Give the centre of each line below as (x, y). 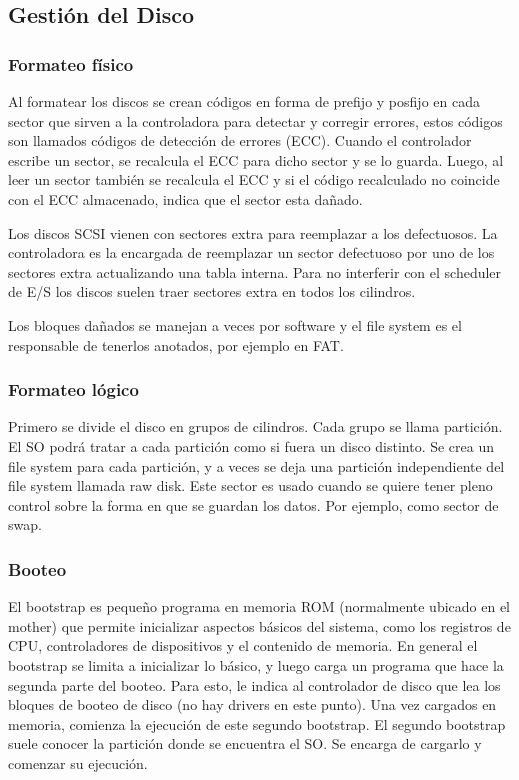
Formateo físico (71, 63)
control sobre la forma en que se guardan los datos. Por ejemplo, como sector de (253, 504)
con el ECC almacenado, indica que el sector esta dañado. (185, 198)
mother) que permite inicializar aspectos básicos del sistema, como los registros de (259, 625)
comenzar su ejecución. (78, 762)
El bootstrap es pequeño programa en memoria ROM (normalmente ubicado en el (259, 606)
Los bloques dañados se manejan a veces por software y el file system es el (235, 324)
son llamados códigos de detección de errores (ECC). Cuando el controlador (240, 140)
